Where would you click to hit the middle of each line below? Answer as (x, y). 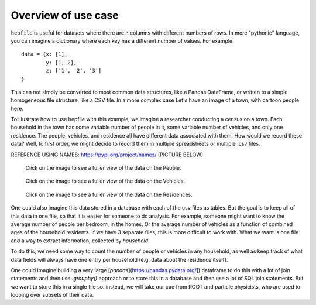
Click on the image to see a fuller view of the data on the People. (103, 168)
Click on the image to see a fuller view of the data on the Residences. (109, 194)
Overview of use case (65, 15)
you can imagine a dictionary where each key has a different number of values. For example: (122, 40)
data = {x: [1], (44, 54)
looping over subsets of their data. (52, 295)
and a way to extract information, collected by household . (80, 241)
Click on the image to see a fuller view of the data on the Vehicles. (105, 181)
